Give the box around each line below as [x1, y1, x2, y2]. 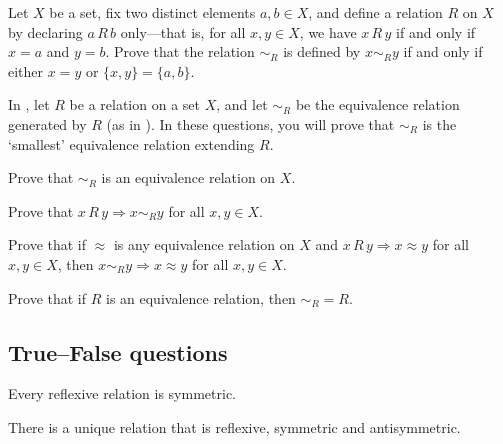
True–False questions [8, 336, 228, 367]
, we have [299, 21, 357, 42]
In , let [8, 94, 50, 115]
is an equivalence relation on [101, 167, 276, 188]
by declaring [8, 21, 83, 42]
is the [422, 113, 457, 134]
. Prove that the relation [105, 41, 255, 62]
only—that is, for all [120, 21, 246, 42]
